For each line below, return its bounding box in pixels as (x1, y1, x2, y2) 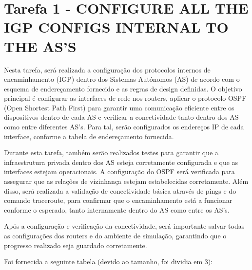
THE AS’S (4, 36, 77, 56)
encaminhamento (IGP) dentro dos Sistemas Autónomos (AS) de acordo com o (4, 74, 240, 84)
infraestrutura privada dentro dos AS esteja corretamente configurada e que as (4, 157, 238, 167)
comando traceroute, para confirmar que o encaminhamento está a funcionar (4, 195, 233, 205)
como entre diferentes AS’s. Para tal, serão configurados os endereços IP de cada (4, 122, 244, 132)
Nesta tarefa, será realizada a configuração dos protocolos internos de (4, 64, 211, 74)
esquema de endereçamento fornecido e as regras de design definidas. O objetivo (4, 83, 242, 93)
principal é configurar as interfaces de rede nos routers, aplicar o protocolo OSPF (4, 93, 247, 103)
